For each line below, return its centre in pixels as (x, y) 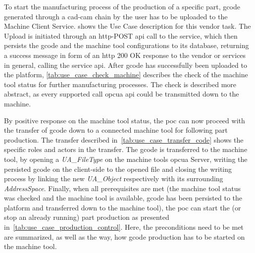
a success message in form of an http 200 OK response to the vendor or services (125, 55)
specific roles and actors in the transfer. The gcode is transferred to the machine (126, 149)
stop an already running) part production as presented (87, 217)
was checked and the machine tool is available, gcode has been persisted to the (123, 198)
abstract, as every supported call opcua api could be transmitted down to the (122, 94)
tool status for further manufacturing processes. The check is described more (120, 84)
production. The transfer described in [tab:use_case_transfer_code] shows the (124, 139)
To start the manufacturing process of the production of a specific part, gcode (122, 6)
